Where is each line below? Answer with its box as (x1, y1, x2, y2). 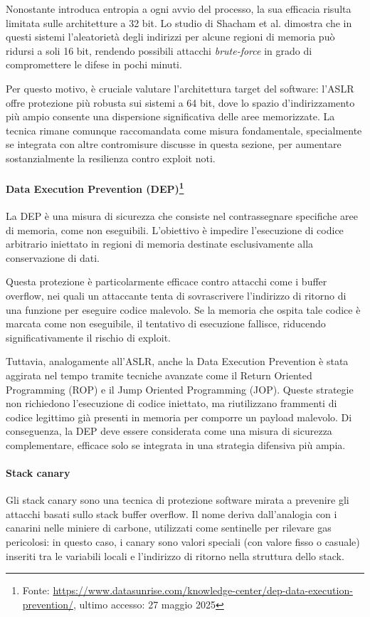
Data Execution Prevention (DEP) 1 (6, 179, 184, 196)
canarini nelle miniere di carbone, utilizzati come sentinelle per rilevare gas (6, 520, 332, 535)
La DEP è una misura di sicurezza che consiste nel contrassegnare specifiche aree (6, 208, 358, 223)
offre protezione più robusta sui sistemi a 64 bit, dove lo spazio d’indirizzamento (6, 95, 355, 110)
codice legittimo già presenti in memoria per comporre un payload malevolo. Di (6, 409, 352, 424)
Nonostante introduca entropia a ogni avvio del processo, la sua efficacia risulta (6, 1, 351, 16)
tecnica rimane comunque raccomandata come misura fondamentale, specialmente (6, 122, 362, 137)
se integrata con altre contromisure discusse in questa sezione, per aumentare (6, 137, 342, 152)
